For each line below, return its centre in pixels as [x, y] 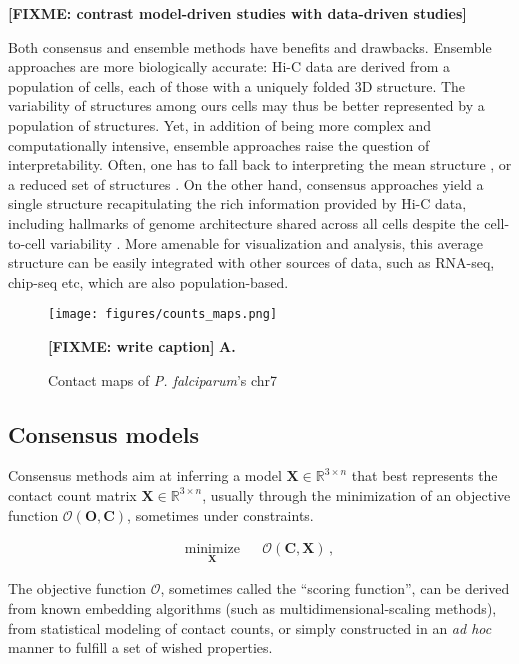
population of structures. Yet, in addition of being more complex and [220, 124]
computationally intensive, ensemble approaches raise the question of [219, 144]
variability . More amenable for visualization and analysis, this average [266, 242]
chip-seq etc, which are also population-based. [148, 281]
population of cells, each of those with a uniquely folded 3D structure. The [237, 85]
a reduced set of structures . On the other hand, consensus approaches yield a [246, 183]
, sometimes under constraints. [220, 514]
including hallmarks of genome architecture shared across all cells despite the [244, 222]
